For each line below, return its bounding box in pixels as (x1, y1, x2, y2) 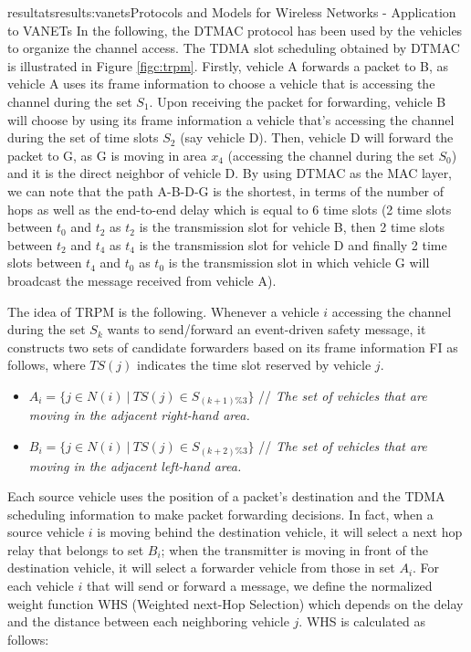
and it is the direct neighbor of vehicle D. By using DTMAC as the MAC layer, (7, 163, 453, 183)
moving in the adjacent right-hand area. (28, 405, 250, 425)
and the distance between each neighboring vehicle (7, 612, 289, 631)
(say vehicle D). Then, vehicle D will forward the (180, 128, 454, 147)
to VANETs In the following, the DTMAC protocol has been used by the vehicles (7, 20, 463, 39)
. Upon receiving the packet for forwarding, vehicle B (149, 91, 446, 110)
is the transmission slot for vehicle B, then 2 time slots (139, 217, 445, 237)
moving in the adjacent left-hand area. (28, 456, 242, 475)
